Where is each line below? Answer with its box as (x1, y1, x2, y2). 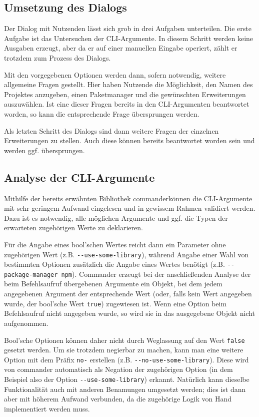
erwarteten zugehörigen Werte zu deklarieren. (4, 222, 143, 233)
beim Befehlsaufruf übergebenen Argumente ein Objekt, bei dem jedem (4, 278, 222, 289)
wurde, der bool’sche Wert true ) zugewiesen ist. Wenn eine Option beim (4, 298, 227, 308)
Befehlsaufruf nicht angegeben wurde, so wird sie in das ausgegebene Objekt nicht (4, 308, 255, 318)
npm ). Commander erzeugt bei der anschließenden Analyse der (61, 268, 251, 279)
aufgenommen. (4, 317, 48, 328)
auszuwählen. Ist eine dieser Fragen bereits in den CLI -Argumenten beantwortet (4, 99, 249, 109)
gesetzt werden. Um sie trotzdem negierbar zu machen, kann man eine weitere (4, 344, 243, 355)
